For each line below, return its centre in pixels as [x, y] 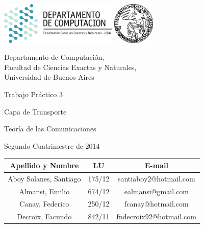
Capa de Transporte [35, 111]
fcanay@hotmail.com [157, 204]
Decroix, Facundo [44, 216]
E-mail [156, 165]
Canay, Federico [44, 204]
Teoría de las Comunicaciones [50, 129]
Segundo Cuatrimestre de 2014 [52, 145]
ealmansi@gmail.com [156, 191]
